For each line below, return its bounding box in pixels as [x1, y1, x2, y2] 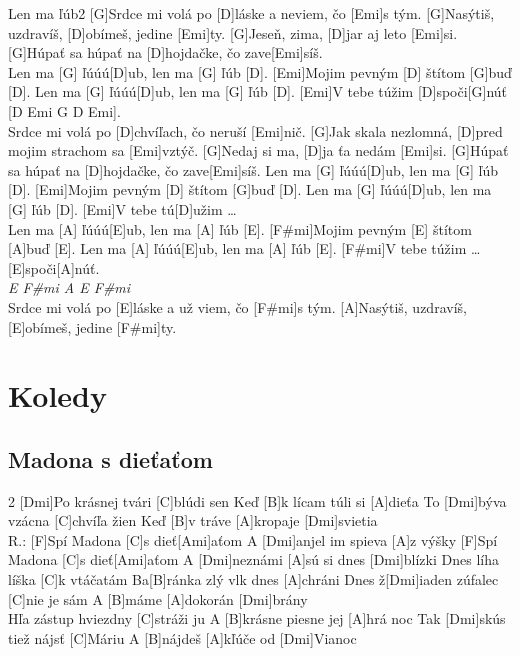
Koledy [8, 375, 108, 416]
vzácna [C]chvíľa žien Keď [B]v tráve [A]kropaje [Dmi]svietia [8, 510, 378, 531]
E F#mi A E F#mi [8, 277, 131, 298]
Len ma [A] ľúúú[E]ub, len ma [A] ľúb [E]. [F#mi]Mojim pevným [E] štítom [8, 218, 472, 239]
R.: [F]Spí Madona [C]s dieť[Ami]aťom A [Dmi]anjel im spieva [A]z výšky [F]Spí [8, 529, 498, 550]
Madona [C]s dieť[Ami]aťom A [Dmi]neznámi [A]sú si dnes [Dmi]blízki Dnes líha [8, 549, 499, 570]
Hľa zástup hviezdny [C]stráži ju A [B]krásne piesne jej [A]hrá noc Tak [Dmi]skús [8, 608, 506, 629]
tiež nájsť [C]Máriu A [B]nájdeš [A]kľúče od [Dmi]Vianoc [8, 627, 357, 648]
